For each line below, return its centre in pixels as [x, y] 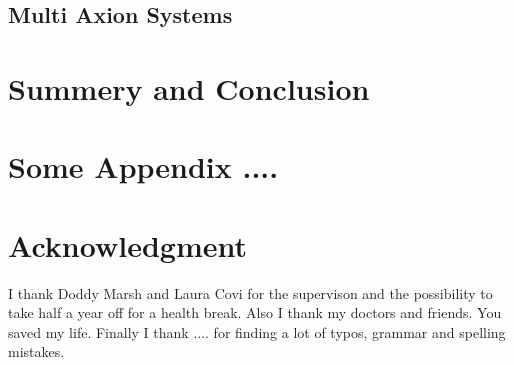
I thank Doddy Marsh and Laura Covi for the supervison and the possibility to [250, 292]
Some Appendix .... [143, 166]
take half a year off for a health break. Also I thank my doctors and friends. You [255, 312]
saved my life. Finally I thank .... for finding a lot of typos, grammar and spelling [257, 331]
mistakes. [36, 351]
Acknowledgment [127, 244]
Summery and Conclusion [189, 87]
